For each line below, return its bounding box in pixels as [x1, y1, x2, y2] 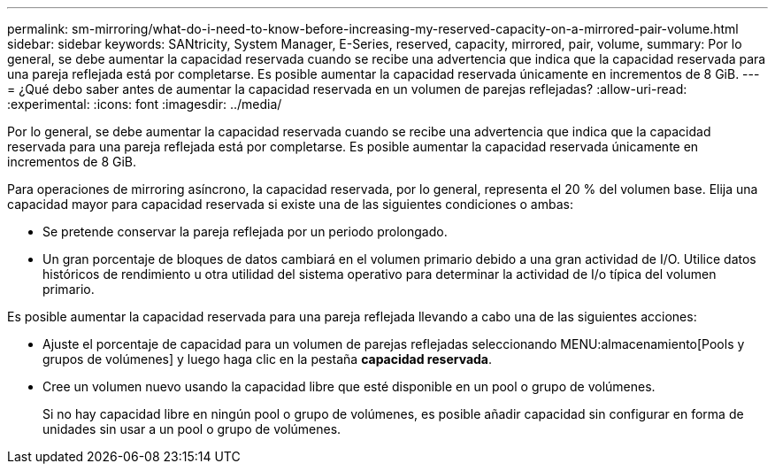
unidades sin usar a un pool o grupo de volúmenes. [42, 421, 341, 436]
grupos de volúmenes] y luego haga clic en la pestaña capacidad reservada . [42, 351, 493, 367]
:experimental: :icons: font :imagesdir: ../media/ [7, 97, 282, 112]
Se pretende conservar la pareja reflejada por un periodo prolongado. [42, 224, 448, 239]
